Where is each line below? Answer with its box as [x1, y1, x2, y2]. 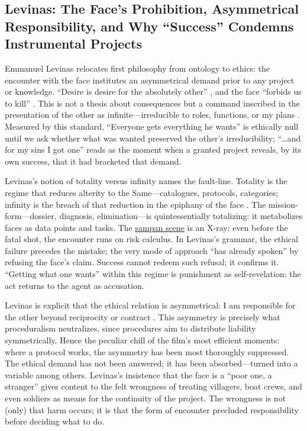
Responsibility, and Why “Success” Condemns [5, 17, 294, 35]
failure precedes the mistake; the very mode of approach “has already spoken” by [5, 244, 299, 256]
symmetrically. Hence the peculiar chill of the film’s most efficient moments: [5, 334, 280, 346]
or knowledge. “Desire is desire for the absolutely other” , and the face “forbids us [5, 85, 302, 98]
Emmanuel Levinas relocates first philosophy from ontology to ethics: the [5, 62, 270, 74]
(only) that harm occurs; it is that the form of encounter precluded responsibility [5, 403, 299, 416]
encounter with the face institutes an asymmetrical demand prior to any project [5, 73, 295, 86]
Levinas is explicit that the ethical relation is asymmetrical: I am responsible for [5, 299, 296, 311]
